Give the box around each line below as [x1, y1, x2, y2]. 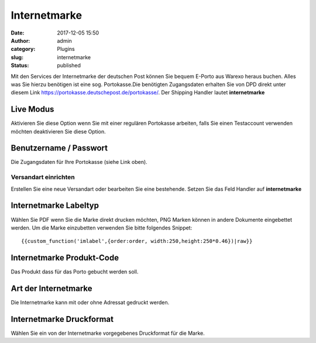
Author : [11, 37, 30, 44]
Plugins [57, 46, 75, 53]
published [57, 62, 81, 69]
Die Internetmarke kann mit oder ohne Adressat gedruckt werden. [11, 299, 170, 306]
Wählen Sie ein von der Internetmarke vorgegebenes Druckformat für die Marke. [11, 330, 205, 337]
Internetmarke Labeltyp [11, 201, 99, 211]
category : [11, 46, 36, 53]
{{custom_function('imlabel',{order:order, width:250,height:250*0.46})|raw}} [21, 238, 253, 245]
